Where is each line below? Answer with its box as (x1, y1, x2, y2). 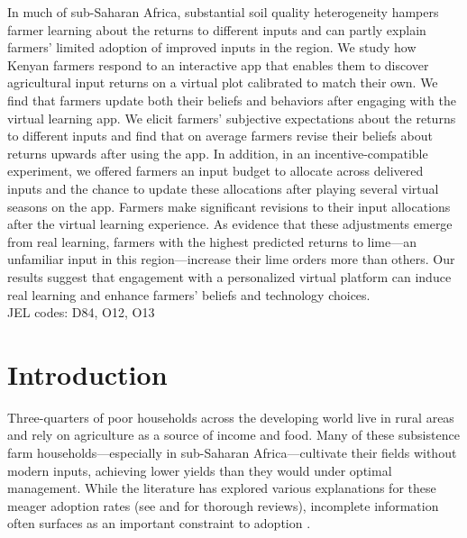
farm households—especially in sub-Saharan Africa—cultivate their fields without (7, 443, 457, 461)
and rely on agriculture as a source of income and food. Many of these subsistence (7, 425, 460, 444)
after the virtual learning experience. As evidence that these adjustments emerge (7, 214, 453, 233)
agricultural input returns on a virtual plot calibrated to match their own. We (7, 73, 438, 92)
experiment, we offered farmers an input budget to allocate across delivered (7, 161, 424, 180)
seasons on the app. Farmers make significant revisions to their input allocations (7, 196, 451, 215)
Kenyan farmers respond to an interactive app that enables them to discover (7, 55, 429, 74)
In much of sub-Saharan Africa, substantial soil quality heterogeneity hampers (7, 3, 439, 21)
